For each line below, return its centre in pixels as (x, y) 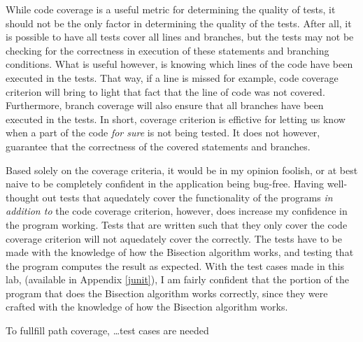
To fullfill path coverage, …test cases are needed (107, 330)
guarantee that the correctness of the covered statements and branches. (158, 146)
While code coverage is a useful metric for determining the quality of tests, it (171, 9)
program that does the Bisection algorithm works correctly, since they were (167, 293)
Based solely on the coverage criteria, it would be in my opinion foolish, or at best (182, 170)
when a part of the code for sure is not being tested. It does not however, (163, 133)
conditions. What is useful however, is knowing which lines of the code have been (179, 64)
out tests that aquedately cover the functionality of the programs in (187, 197)
